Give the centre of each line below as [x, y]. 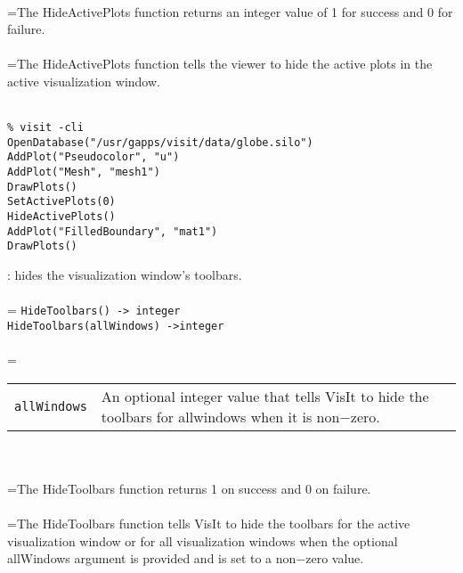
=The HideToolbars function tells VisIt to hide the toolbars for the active [209, 524]
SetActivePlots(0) [61, 202]
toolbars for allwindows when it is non [220, 416]
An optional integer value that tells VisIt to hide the [265, 396]
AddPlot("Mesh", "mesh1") [84, 172]
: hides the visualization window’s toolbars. [125, 275]
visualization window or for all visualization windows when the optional [203, 540]
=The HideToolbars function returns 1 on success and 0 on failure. [189, 488]
